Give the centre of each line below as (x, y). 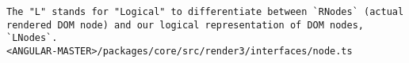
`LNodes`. (32, 38)
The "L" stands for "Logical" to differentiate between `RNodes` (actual (205, 12)
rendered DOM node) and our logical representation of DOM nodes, (185, 25)
